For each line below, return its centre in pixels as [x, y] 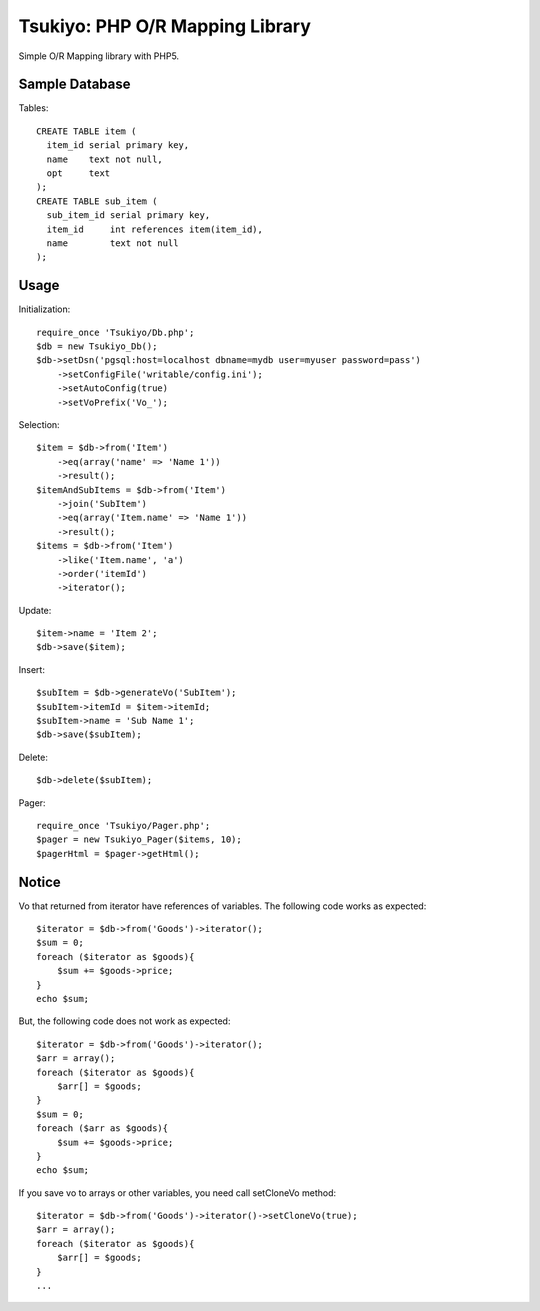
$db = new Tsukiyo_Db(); [97, 346]
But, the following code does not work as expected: [124, 1021]
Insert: [31, 669]
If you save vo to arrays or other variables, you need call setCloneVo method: [177, 1192]
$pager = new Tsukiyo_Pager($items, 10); [139, 839]
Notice [40, 881]
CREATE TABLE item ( [86, 131]
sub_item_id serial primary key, [128, 215]
